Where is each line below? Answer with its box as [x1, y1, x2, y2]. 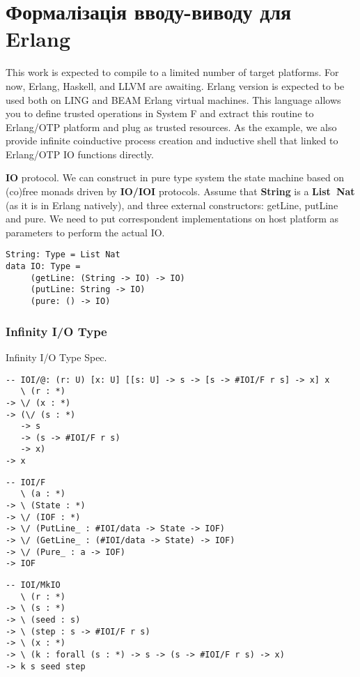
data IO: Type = [6, 261, 81, 272]
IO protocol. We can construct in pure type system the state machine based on [6, 170, 345, 185]
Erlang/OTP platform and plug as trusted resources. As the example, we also [6, 119, 337, 134]
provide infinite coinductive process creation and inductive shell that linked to [6, 133, 338, 148]
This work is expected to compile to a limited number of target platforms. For [6, 65, 339, 79]
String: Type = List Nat [6, 250, 120, 260]
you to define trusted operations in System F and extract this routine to [6, 106, 314, 121]
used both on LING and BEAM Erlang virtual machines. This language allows [6, 92, 341, 107]
